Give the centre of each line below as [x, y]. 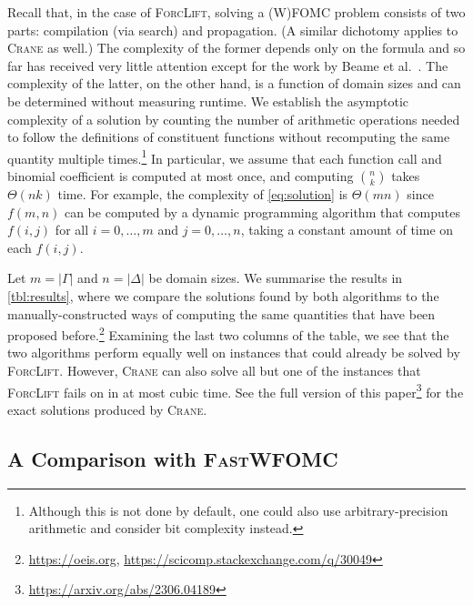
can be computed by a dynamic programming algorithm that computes [262, 212]
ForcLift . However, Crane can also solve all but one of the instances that [214, 370]
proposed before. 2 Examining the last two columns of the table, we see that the [228, 333]
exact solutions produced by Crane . [107, 409]
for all [72, 230]
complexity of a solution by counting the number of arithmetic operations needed [234, 119]
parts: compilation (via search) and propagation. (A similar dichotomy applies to [233, 30]
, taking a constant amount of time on [347, 230]
